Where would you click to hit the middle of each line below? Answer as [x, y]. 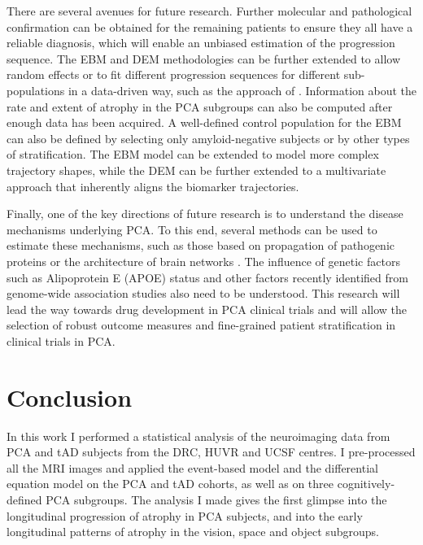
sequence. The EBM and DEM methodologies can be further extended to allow [204, 58]
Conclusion [70, 397]
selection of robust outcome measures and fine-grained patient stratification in [201, 325]
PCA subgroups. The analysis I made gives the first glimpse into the [216, 499]
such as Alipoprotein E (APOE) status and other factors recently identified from [207, 277]
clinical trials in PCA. [61, 340]
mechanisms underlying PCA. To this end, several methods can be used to [192, 229]
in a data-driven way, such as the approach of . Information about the [242, 90]
